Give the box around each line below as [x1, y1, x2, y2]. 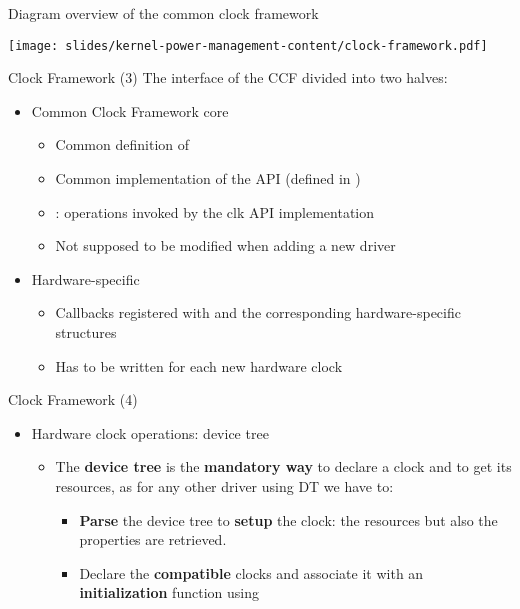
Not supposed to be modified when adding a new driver [55, 235, 396, 256]
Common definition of [55, 134, 189, 155]
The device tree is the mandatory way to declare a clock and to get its [55, 456, 512, 477]
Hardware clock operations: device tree [31, 422, 269, 443]
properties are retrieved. [79, 529, 227, 550]
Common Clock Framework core [31, 100, 229, 121]
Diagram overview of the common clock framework [8, 3, 319, 23]
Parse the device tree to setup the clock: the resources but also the [79, 509, 498, 530]
